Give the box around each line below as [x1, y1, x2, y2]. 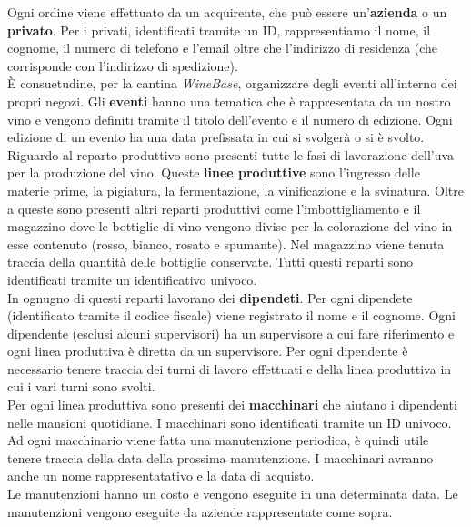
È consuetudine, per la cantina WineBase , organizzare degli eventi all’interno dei [7, 74, 457, 93]
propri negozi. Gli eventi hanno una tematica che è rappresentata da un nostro [7, 91, 451, 110]
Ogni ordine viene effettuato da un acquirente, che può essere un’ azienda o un [7, 3, 447, 21]
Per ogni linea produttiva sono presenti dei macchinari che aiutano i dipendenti [7, 395, 457, 414]
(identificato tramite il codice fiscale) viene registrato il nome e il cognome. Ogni [7, 306, 456, 325]
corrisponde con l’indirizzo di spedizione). [7, 56, 238, 75]
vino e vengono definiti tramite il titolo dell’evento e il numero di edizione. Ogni [7, 109, 453, 128]
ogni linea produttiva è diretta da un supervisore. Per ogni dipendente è [7, 341, 408, 360]
